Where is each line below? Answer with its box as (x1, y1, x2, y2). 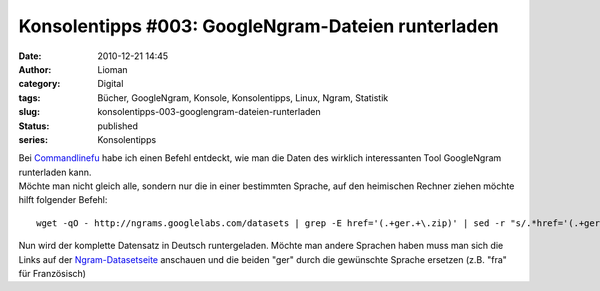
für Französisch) (18, 268, 87, 280)
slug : (18, 106, 40, 118)
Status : (18, 120, 50, 132)
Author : (18, 63, 52, 75)
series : (18, 133, 49, 145)
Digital (97, 78, 124, 90)
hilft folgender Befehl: (18, 194, 108, 206)
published (97, 120, 139, 132)
